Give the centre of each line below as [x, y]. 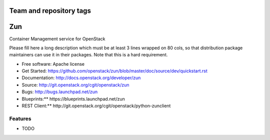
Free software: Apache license [53, 64]
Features [20, 119]
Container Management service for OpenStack [57, 39]
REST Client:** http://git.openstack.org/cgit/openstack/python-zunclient [96, 106]
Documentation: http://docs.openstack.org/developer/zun [81, 78]
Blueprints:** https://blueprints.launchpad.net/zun [73, 99]
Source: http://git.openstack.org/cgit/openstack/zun [75, 85]
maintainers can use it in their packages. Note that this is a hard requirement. [88, 55]
